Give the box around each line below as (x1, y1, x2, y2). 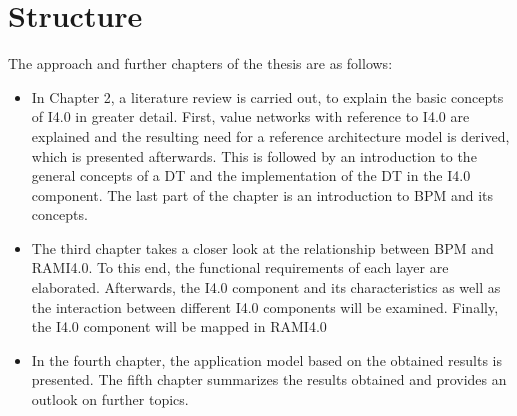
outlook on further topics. (31, 389, 189, 410)
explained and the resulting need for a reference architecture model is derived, (31, 125, 510, 146)
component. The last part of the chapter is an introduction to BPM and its (31, 184, 494, 205)
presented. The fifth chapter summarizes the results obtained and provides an (31, 369, 507, 390)
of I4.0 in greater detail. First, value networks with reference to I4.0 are (31, 106, 470, 127)
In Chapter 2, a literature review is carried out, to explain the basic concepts (31, 86, 504, 107)
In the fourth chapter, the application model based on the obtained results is (31, 349, 503, 370)
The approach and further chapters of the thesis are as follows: (8, 53, 393, 74)
